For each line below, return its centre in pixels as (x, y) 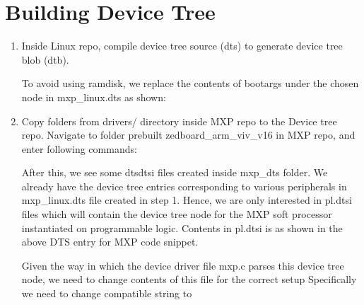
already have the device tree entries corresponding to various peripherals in (184, 186)
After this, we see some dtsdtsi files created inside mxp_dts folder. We (175, 172)
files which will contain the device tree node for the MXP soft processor (177, 214)
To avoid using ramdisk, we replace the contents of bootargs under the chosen (190, 83)
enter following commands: (79, 148)
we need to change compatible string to (107, 293)
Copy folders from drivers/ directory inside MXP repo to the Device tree (179, 121)
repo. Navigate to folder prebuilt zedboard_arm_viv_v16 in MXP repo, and (188, 135)
